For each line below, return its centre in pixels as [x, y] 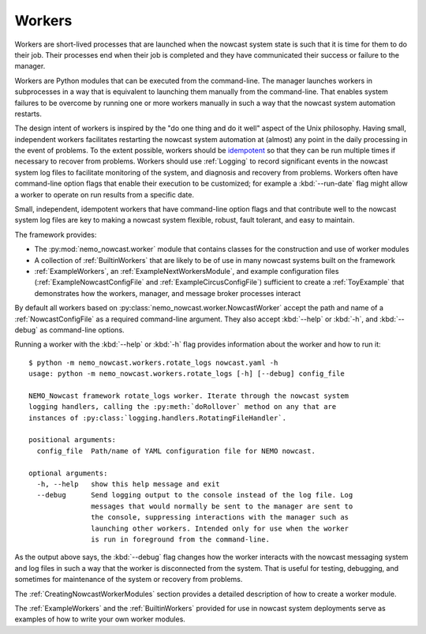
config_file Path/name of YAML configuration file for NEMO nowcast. [176, 451]
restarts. [28, 114]
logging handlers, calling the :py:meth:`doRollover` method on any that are [183, 407]
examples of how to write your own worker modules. [100, 619]
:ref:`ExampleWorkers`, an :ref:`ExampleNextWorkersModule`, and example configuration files [187, 271]
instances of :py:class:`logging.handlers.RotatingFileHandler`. [158, 418]
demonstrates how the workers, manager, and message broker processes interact [168, 293]
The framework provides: [56, 234]
